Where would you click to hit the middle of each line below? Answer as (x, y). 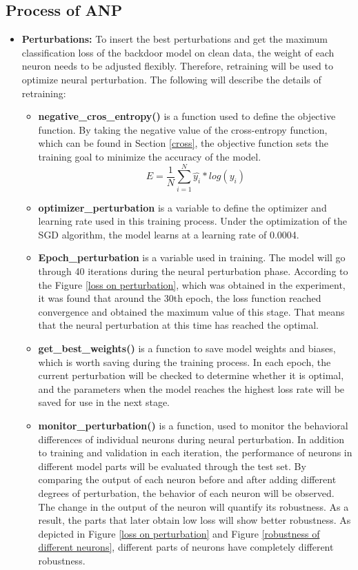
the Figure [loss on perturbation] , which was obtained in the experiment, (192, 284)
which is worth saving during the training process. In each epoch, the (185, 362)
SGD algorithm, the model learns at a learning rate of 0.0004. (169, 234)
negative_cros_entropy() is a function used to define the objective (187, 116)
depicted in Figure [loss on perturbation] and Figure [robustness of (179, 533)
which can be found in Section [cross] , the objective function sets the (183, 143)
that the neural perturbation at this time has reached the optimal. (178, 325)
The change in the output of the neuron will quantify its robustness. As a (193, 506)
